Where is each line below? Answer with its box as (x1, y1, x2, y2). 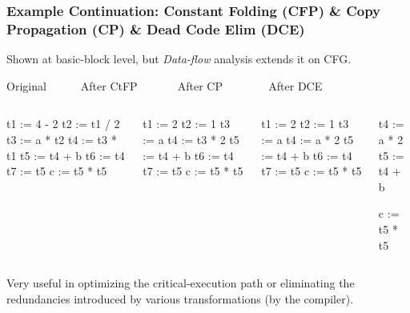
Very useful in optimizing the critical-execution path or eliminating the (6, 275, 355, 291)
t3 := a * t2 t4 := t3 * (6, 130, 117, 147)
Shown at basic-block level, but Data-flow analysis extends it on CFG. (6, 50, 352, 67)
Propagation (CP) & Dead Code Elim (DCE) (6, 18, 305, 38)
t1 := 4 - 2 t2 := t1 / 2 (6, 115, 120, 132)
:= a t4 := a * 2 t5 (261, 130, 354, 147)
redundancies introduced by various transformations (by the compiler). (6, 290, 354, 307)
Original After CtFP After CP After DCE (6, 77, 323, 94)
